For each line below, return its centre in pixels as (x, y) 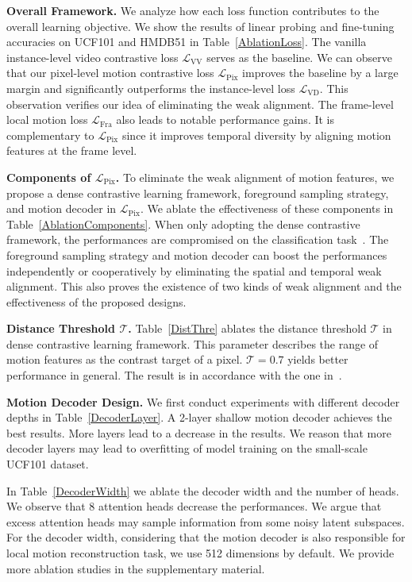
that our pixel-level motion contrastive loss (110, 73)
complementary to (50, 135)
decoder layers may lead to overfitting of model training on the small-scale (187, 448)
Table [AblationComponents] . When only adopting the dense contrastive (183, 224)
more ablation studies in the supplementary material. (136, 568)
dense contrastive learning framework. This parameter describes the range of (193, 343)
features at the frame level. (72, 150)
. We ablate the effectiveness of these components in (267, 208)
